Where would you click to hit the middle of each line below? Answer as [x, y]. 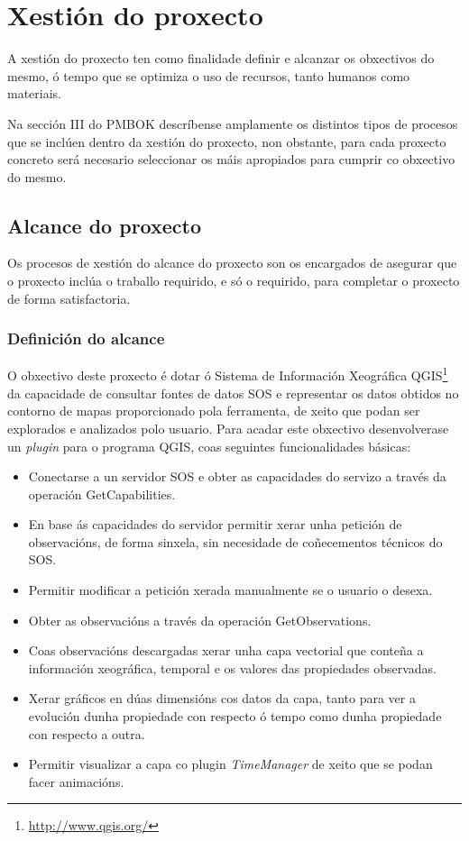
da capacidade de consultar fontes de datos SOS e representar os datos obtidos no [233, 393]
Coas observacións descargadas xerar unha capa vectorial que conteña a [226, 650]
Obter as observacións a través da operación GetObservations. [200, 620]
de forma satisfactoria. [69, 298]
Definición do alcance [86, 338]
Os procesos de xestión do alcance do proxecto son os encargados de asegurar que [232, 263]
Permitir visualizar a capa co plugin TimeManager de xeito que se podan [230, 764]
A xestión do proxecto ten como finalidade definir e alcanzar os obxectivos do [221, 58]
